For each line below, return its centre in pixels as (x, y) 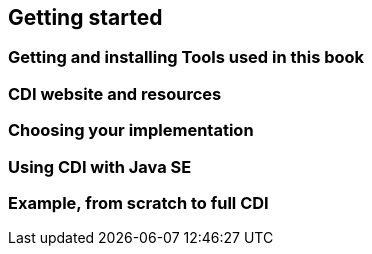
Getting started (85, 17)
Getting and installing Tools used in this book (186, 57)
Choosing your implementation (131, 130)
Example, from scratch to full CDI (138, 202)
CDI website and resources (115, 93)
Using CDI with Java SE (100, 166)
